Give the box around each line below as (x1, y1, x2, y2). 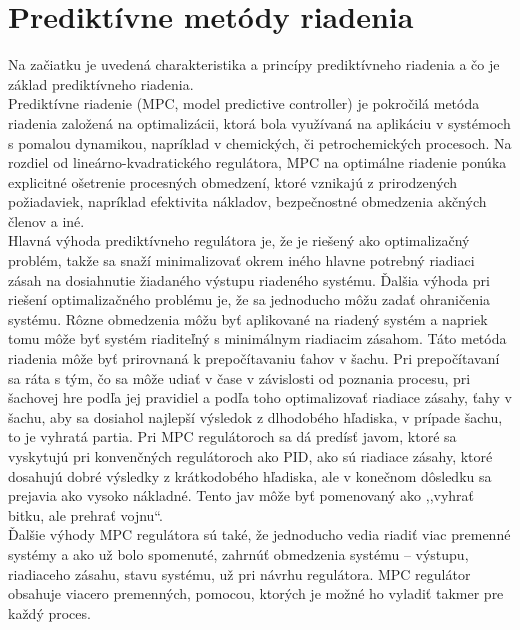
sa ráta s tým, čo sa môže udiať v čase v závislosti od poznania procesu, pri (8, 367, 471, 388)
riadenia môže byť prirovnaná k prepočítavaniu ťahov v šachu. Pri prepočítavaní (8, 348, 500, 369)
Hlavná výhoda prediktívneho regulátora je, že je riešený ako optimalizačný (8, 230, 470, 251)
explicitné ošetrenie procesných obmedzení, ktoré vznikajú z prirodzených (8, 171, 458, 192)
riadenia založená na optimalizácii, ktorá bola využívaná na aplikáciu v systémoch (8, 112, 511, 133)
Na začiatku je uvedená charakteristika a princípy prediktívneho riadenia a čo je (8, 54, 500, 75)
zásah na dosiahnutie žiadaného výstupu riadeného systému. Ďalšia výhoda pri (8, 269, 490, 290)
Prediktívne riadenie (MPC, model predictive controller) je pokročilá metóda (8, 93, 480, 114)
